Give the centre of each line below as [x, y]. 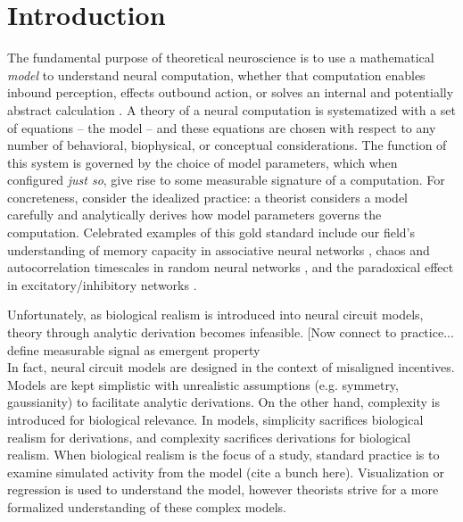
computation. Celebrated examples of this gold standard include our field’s [211, 232]
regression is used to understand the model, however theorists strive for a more [223, 489]
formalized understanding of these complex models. [147, 506]
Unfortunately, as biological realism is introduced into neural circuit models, [215, 315]
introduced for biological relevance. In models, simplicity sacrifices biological [215, 419]
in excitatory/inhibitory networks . [102, 284]
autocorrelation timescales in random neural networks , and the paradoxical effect [231, 267]
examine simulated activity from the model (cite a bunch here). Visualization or [226, 472]
